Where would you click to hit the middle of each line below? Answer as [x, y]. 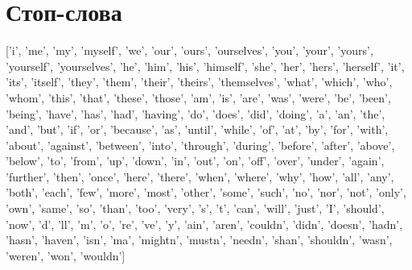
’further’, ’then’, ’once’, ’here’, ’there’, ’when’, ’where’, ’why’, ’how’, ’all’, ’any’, [200, 176]
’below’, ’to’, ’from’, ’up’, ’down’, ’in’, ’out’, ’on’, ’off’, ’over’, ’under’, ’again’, [195, 161]
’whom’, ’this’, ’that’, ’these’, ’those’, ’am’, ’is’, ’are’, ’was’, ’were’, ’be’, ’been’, [198, 97]
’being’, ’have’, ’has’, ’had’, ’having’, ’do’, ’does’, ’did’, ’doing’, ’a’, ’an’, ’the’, [196, 113]
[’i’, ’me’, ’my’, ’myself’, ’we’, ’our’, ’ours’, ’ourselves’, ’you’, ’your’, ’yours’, [190, 50]
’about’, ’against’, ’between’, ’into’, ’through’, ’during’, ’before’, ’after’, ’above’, [200, 145]
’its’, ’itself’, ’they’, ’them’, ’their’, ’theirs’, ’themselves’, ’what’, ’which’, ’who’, [199, 82]
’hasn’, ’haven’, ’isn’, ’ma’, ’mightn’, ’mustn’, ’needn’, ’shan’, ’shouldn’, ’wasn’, [199, 240]
